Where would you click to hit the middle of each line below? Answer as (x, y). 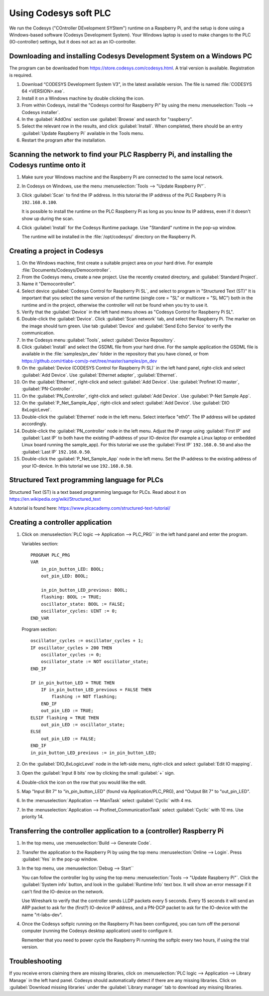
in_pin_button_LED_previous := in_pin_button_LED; (94, 753)
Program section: (39, 629)
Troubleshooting (36, 961)
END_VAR (40, 618)
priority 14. (33, 817)
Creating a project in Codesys (56, 251)
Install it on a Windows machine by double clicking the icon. (83, 98)
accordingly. (34, 424)
